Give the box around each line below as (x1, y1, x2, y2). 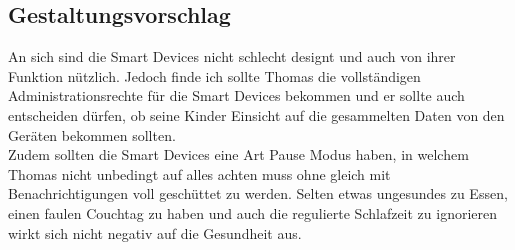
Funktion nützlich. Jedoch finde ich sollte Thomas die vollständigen (8, 65, 421, 86)
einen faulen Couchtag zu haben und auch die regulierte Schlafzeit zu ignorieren (8, 202, 498, 223)
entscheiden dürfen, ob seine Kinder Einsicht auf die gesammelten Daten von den (8, 104, 505, 125)
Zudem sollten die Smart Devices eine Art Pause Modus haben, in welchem (8, 144, 469, 165)
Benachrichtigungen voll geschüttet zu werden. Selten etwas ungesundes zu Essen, (8, 183, 508, 204)
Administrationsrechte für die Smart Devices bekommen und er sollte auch (8, 85, 465, 106)
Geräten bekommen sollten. (8, 124, 176, 145)
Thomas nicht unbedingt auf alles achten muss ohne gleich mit (8, 163, 391, 184)
